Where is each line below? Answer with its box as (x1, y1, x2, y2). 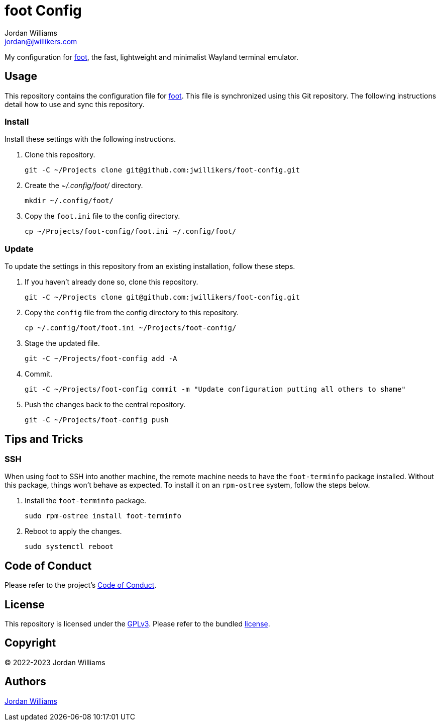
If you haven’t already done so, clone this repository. (25, 278, 198, 287)
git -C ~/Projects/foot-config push (25, 416, 169, 424)
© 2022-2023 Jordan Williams (5, 658, 105, 667)
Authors (5, 675, 46, 688)
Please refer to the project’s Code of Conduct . (5, 581, 157, 590)
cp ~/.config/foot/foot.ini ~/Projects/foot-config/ (25, 324, 237, 332)
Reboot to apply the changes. (25, 527, 122, 536)
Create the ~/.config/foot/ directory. (25, 181, 143, 190)
